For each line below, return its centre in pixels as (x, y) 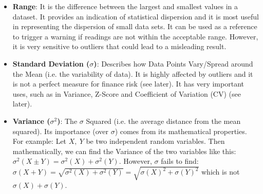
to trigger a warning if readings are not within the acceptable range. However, (135, 36)
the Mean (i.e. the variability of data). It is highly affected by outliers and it (133, 73)
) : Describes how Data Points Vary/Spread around (173, 63)
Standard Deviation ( (51, 63)
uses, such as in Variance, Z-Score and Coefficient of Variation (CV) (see (127, 93)
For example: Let (40, 141)
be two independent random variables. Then (155, 141)
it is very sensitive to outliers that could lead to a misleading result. (119, 46)
